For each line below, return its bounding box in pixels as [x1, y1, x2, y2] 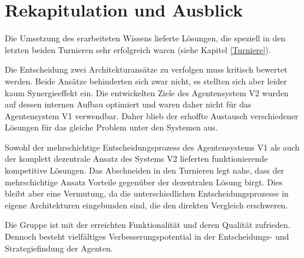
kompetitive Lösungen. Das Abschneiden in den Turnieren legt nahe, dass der [5, 164, 285, 177]
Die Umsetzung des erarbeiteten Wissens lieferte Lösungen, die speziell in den [5, 32, 286, 44]
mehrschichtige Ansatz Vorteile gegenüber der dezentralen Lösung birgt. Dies [5, 175, 283, 188]
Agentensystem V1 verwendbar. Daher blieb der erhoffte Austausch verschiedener [5, 109, 299, 122]
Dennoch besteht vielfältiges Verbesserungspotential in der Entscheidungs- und [5, 230, 289, 243]
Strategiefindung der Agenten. [5, 241, 113, 254]
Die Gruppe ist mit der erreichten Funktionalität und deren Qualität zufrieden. [5, 218, 290, 231]
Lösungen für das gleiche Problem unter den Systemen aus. [5, 121, 218, 133]
